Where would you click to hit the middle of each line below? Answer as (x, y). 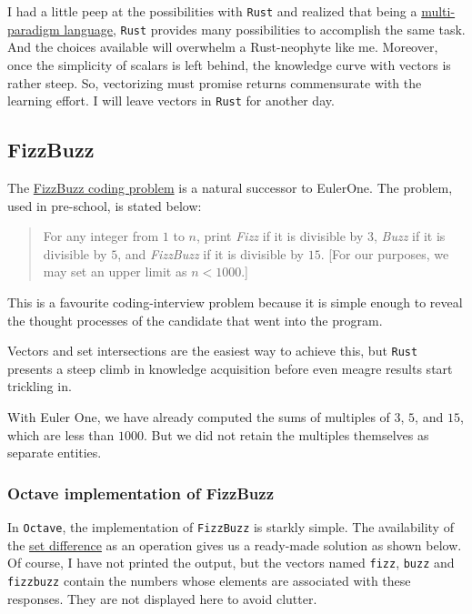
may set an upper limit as (115, 272)
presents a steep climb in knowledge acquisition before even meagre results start (230, 368)
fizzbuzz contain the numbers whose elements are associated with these (209, 580)
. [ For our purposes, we (385, 253)
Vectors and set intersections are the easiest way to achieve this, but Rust (213, 351)
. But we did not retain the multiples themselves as (286, 434)
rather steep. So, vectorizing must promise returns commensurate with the (215, 82)
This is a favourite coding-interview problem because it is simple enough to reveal (235, 302)
